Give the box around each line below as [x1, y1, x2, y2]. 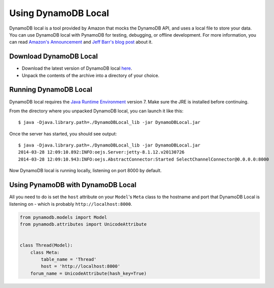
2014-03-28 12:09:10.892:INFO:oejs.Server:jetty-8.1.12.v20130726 [18, 150, 185, 155]
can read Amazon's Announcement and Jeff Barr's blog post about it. [9, 39, 153, 45]
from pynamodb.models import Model [20, 214, 107, 220]
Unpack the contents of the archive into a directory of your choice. [22, 72, 160, 78]
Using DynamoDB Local [9, 8, 109, 19]
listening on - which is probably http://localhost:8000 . [9, 201, 132, 207]
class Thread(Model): [20, 242, 73, 248]
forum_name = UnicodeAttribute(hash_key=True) [30, 270, 147, 276]
